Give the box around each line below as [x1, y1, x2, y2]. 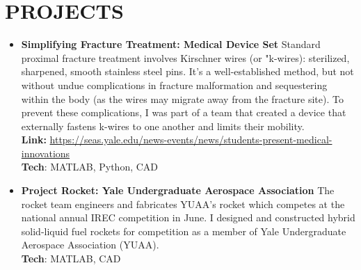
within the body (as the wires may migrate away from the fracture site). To [21, 91, 344, 106]
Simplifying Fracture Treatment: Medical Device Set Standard [21, 37, 321, 51]
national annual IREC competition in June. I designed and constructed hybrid [21, 210, 355, 225]
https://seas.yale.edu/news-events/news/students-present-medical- [49, 132, 332, 147]
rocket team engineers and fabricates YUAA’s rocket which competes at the [21, 196, 345, 211]
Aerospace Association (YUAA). [21, 237, 159, 252]
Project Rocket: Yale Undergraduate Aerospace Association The [21, 183, 335, 198]
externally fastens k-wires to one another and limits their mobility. [21, 118, 305, 133]
